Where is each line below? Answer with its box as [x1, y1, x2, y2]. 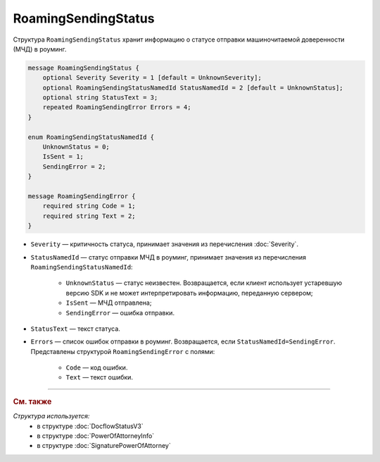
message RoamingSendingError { [27, 193, 137, 200]
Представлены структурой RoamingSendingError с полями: [30, 347, 215, 355]
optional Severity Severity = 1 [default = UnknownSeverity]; [42, 74, 262, 82]
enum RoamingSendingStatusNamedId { [27, 133, 155, 141]
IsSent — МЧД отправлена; [65, 298, 152, 307]
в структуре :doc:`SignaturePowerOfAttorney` [37, 442, 172, 450]
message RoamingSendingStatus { [27, 63, 140, 72]
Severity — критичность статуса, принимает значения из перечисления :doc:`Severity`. [30, 240, 299, 248]
